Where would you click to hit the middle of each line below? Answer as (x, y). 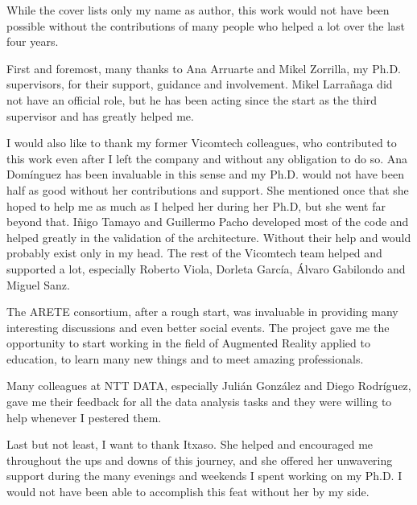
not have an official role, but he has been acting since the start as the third (192, 99)
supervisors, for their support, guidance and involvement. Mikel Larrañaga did (200, 84)
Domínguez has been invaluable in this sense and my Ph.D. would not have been (206, 174)
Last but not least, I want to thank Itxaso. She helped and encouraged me (190, 444)
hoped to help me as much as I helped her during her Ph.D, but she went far (196, 205)
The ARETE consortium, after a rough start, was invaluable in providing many (202, 312)
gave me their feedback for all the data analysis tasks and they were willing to (199, 402)
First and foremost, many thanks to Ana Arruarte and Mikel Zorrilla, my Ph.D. (204, 68)
